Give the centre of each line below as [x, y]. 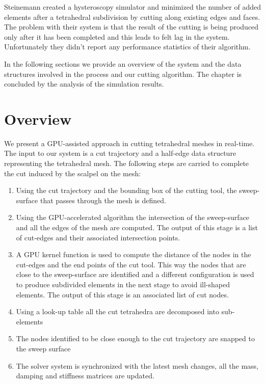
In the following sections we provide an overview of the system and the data [123, 63]
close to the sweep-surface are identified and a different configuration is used [135, 274]
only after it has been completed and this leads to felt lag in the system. [117, 36]
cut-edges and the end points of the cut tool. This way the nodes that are [131, 264]
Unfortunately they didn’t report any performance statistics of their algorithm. [127, 47]
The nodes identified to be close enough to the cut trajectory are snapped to [135, 338]
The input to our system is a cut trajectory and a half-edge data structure [120, 153]
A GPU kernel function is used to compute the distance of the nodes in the [134, 254]
